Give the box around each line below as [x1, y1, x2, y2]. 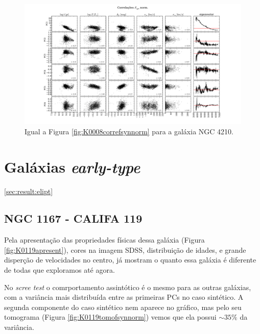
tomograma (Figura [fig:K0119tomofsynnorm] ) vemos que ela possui [4, 312, 217, 322]
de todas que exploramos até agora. [4, 265, 115, 275]
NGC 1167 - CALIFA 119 [4, 210, 143, 226]
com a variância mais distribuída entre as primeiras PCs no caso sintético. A [4, 292, 244, 302]
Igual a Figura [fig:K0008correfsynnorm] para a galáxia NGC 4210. [25, 126, 233, 136]
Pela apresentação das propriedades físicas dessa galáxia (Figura [4, 234, 205, 245]
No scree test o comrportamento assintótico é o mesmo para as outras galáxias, [4, 281, 251, 292]
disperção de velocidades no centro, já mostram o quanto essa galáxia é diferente [4, 254, 256, 265]
